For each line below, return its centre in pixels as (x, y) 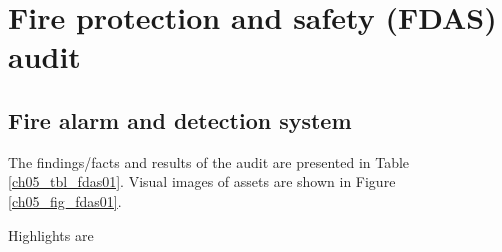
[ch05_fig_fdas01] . (65, 200)
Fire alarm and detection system (180, 119)
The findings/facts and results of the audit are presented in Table (209, 161)
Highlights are (51, 234)
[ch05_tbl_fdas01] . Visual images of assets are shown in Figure (202, 181)
